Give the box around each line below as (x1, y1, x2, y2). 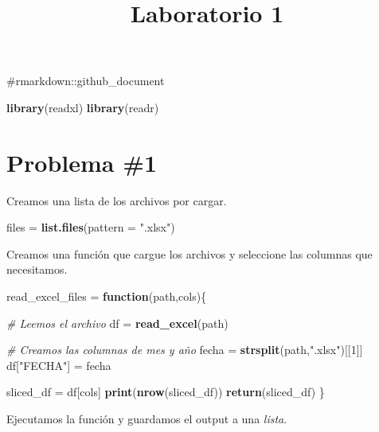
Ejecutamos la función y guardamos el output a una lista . (6, 411, 287, 427)
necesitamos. (6, 261, 68, 278)
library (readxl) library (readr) (6, 99, 159, 115)
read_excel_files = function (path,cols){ (6, 288, 207, 305)
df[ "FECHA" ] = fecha (6, 356, 111, 373)
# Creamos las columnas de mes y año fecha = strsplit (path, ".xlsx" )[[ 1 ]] (6, 341, 363, 358)
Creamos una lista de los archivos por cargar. (6, 192, 227, 208)
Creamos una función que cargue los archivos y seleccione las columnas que (6, 245, 373, 262)
